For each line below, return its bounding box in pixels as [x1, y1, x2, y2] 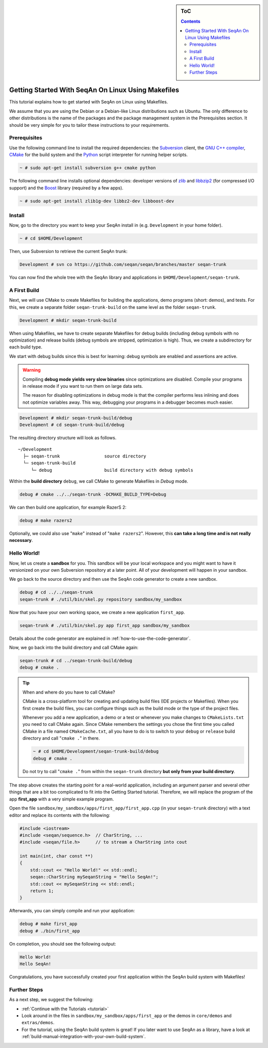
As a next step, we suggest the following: [9, 997, 94, 1003]
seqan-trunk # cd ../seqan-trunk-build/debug [19, 658, 133, 664]
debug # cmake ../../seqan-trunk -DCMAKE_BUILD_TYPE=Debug [19, 492, 166, 497]
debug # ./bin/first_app [19, 928, 80, 934]
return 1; [30, 888, 54, 894]
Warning [22, 367, 41, 373]
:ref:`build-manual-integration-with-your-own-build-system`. [21, 1034, 146, 1040]
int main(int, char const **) [19, 853, 93, 859]
